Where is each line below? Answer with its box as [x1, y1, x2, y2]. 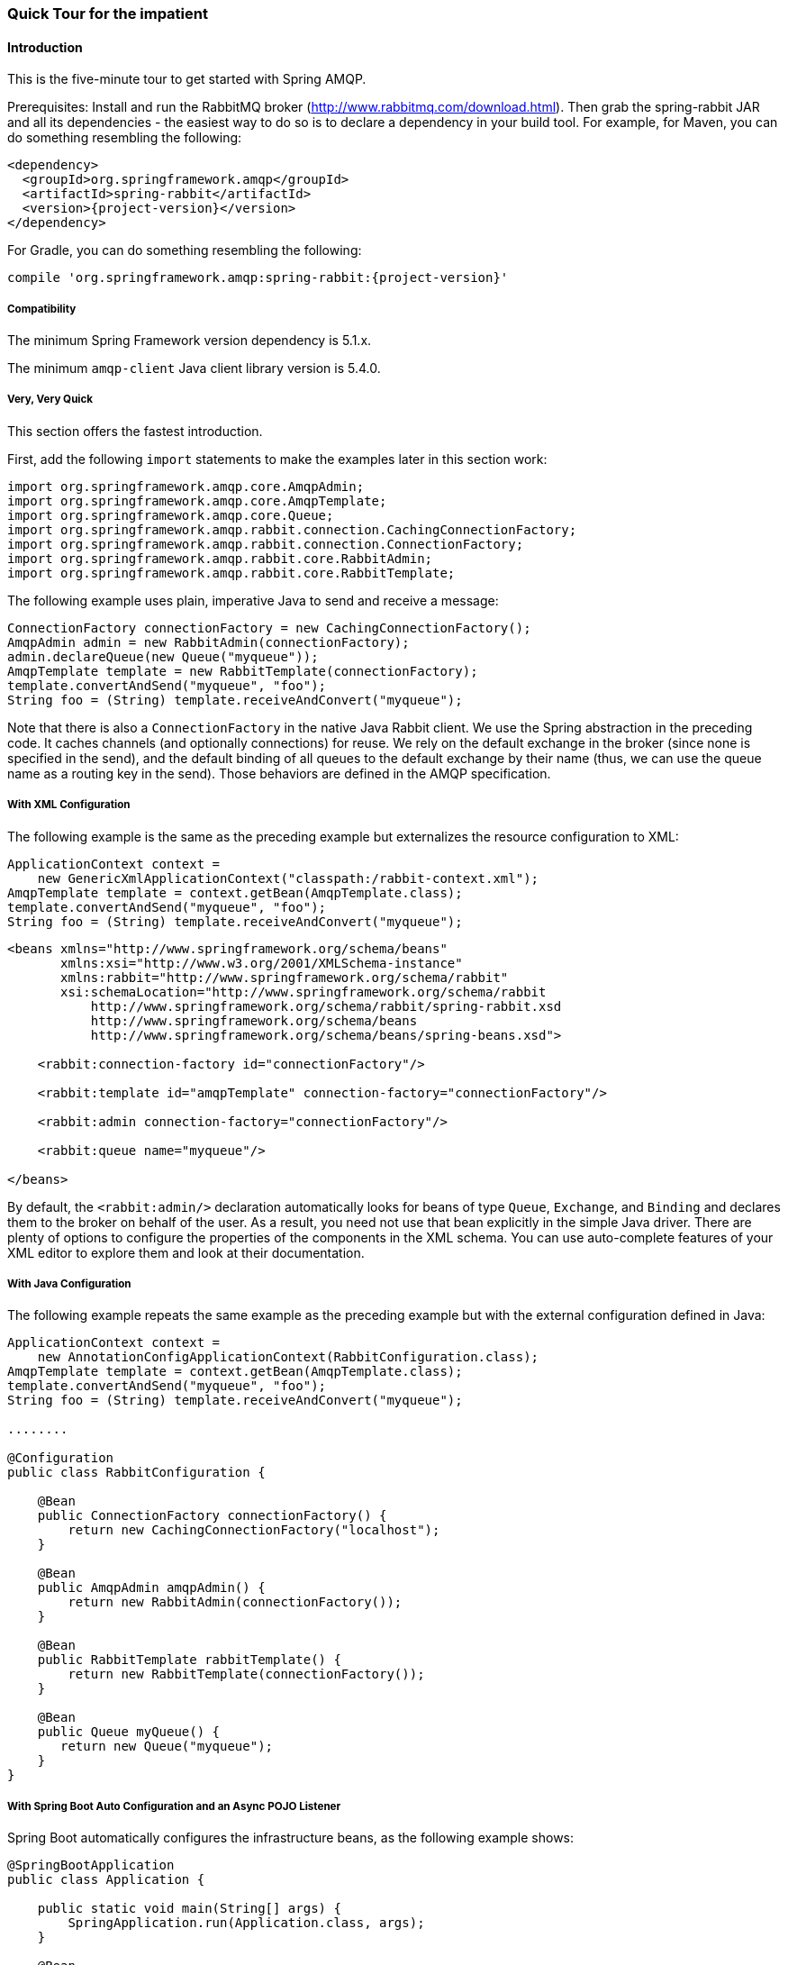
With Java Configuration [7, 1277, 131, 1290]
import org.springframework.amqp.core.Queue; [7, 507, 334, 523]
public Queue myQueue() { [37, 1724, 221, 1740]
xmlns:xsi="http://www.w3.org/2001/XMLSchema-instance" [60, 955, 463, 970]
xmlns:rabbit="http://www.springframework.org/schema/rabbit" [60, 969, 509, 985]
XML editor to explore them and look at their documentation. [7, 1244, 365, 1260]
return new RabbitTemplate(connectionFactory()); [68, 1667, 425, 1682]
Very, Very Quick [7, 393, 94, 406]
